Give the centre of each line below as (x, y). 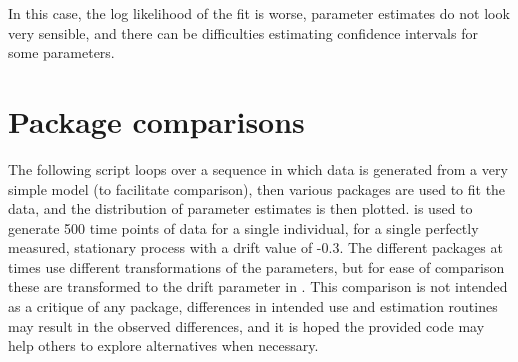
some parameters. (61, 52)
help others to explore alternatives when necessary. (163, 345)
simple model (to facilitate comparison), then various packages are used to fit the (257, 188)
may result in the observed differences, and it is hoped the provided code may (246, 325)
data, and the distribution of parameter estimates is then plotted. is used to (240, 208)
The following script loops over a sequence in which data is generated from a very (258, 168)
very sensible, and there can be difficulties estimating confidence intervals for (243, 32)
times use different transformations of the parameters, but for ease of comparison (256, 266)
